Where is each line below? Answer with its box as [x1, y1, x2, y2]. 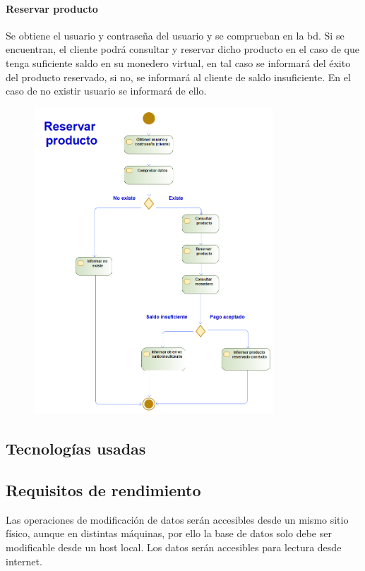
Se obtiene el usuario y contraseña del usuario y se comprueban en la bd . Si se [6, 28, 345, 42]
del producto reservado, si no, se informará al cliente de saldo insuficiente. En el [6, 69, 351, 84]
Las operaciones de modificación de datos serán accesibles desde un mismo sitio [6, 512, 349, 527]
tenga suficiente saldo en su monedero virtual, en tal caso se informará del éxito [6, 55, 351, 70]
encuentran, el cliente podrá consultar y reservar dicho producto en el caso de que [6, 42, 359, 56]
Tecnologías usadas [6, 438, 146, 459]
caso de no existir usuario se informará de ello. [6, 83, 207, 98]
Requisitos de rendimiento [6, 479, 201, 500]
